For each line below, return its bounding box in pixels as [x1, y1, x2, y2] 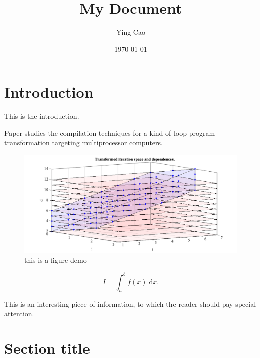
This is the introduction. [4, 111, 79, 121]
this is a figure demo [24, 254, 87, 265]
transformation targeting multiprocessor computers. [4, 137, 163, 148]
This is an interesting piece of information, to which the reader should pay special [4, 298, 256, 309]
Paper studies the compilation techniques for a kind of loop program [4, 127, 215, 138]
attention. [4, 308, 34, 319]
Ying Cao [116, 27, 145, 37]
